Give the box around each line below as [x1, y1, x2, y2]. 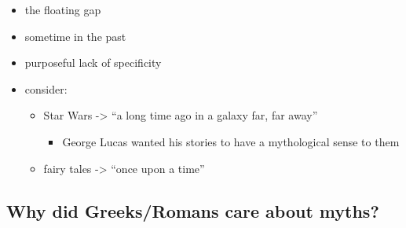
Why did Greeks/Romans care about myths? [6, 198, 379, 222]
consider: [24, 80, 68, 97]
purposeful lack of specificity [24, 54, 162, 71]
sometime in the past [24, 28, 126, 44]
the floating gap [24, 2, 101, 17]
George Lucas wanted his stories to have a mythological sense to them [62, 133, 400, 149]
